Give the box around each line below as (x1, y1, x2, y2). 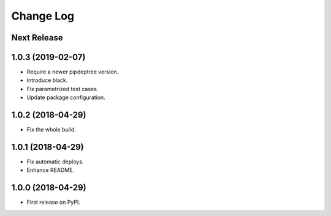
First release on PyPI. (26, 199, 81, 206)
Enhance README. (26, 166, 75, 174)
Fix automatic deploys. (26, 158, 84, 165)
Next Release (11, 32, 64, 43)
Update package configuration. (26, 94, 105, 101)
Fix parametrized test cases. (26, 85, 99, 92)
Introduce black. (26, 76, 68, 84)
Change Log (11, 9, 75, 23)
